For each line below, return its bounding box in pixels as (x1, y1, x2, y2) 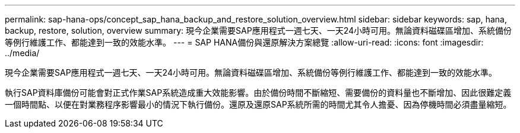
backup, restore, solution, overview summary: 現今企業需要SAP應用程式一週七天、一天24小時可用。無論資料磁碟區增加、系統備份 (5, 25, 512, 35)
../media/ (5, 48, 40, 58)
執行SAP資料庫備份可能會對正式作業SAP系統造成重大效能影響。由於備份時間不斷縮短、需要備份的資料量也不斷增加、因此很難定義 (5, 87, 512, 98)
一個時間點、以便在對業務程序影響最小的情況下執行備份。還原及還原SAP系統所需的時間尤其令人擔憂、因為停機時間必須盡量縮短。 (5, 99, 512, 109)
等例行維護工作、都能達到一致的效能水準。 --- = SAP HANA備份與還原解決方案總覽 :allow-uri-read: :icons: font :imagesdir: (5, 37, 484, 47)
